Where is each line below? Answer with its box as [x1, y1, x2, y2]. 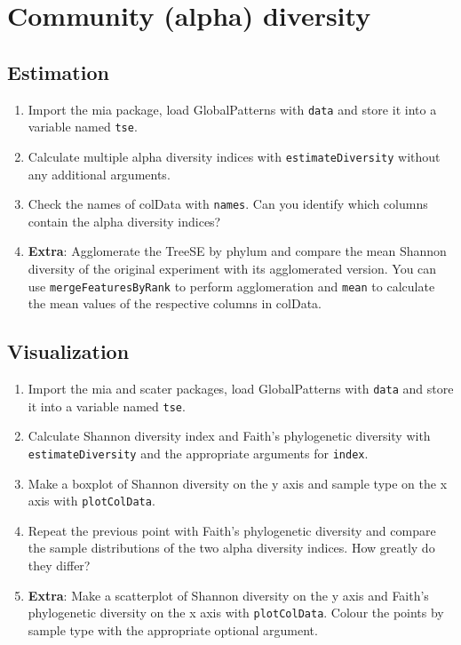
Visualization [7, 338, 130, 365]
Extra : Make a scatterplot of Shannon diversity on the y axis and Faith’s [28, 585, 429, 604]
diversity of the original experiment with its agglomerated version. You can [28, 259, 437, 277]
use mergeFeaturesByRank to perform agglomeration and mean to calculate [28, 276, 435, 295]
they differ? [28, 556, 91, 575]
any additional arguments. [28, 164, 171, 183]
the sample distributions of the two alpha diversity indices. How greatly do [28, 538, 435, 557]
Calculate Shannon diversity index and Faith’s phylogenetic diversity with [28, 426, 431, 445]
